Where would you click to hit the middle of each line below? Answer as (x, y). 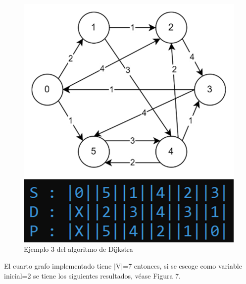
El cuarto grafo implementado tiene (58, 266)
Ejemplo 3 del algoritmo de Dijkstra (78, 249)
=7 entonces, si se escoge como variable (182, 266)
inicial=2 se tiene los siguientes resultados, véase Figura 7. (92, 275)
